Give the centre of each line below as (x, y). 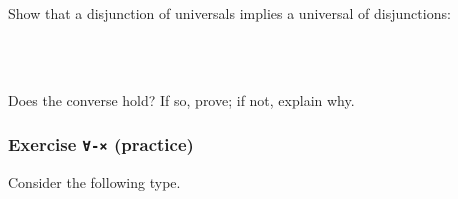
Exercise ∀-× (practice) (101, 144)
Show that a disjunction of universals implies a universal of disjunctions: (229, 13)
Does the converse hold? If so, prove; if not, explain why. (181, 99)
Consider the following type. (94, 182)
